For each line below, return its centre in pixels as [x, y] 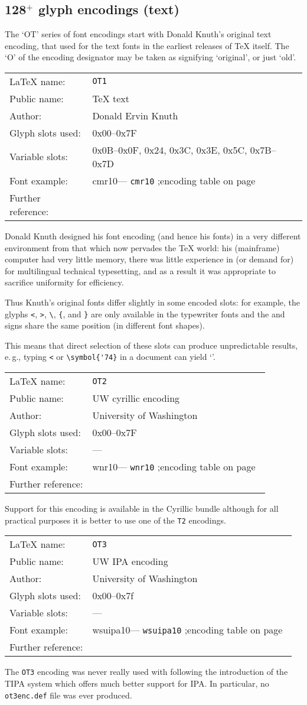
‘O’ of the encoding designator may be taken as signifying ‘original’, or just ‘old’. [151, 57]
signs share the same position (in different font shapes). [105, 325]
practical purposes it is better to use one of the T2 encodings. [115, 520]
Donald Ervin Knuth [135, 115]
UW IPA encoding [130, 561]
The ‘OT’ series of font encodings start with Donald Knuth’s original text [138, 34]
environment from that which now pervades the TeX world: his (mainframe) [142, 247]
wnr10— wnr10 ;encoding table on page [174, 467]
